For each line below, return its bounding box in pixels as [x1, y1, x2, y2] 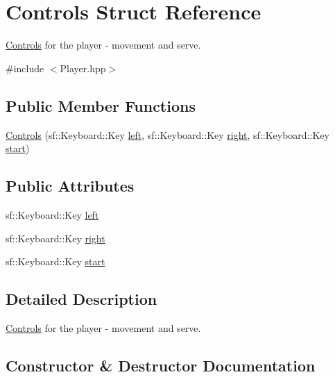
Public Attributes [6, 175, 135, 196]
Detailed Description [6, 288, 157, 310]
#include [6, 60, 44, 75]
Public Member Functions [6, 94, 196, 116]
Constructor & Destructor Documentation [6, 354, 316, 376]
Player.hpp [60, 60, 106, 75]
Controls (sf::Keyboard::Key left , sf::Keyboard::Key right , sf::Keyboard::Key [6, 127, 329, 142]
